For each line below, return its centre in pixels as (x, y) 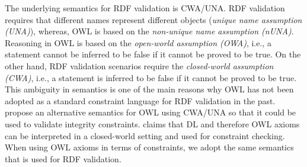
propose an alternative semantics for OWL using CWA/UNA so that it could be (151, 112)
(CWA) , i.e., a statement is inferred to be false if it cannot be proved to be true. (151, 77)
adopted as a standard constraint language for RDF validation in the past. (140, 100)
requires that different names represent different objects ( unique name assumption (153, 19)
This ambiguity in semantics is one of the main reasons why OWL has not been (149, 89)
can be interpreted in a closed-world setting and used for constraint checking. (145, 135)
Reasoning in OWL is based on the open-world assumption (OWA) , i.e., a (138, 42)
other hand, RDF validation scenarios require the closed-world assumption (139, 65)
